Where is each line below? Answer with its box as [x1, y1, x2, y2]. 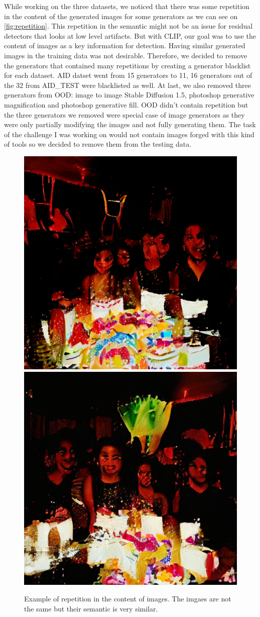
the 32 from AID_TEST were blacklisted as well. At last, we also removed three [4, 79, 251, 90]
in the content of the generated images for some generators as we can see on [4, 11, 238, 21]
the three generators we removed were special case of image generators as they [4, 109, 245, 120]
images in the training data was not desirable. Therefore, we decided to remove [4, 50, 247, 60]
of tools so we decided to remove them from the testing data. [4, 139, 192, 149]
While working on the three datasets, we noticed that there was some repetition [4, 1, 249, 11]
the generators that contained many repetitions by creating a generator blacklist [4, 60, 251, 70]
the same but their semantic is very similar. [24, 603, 158, 613]
